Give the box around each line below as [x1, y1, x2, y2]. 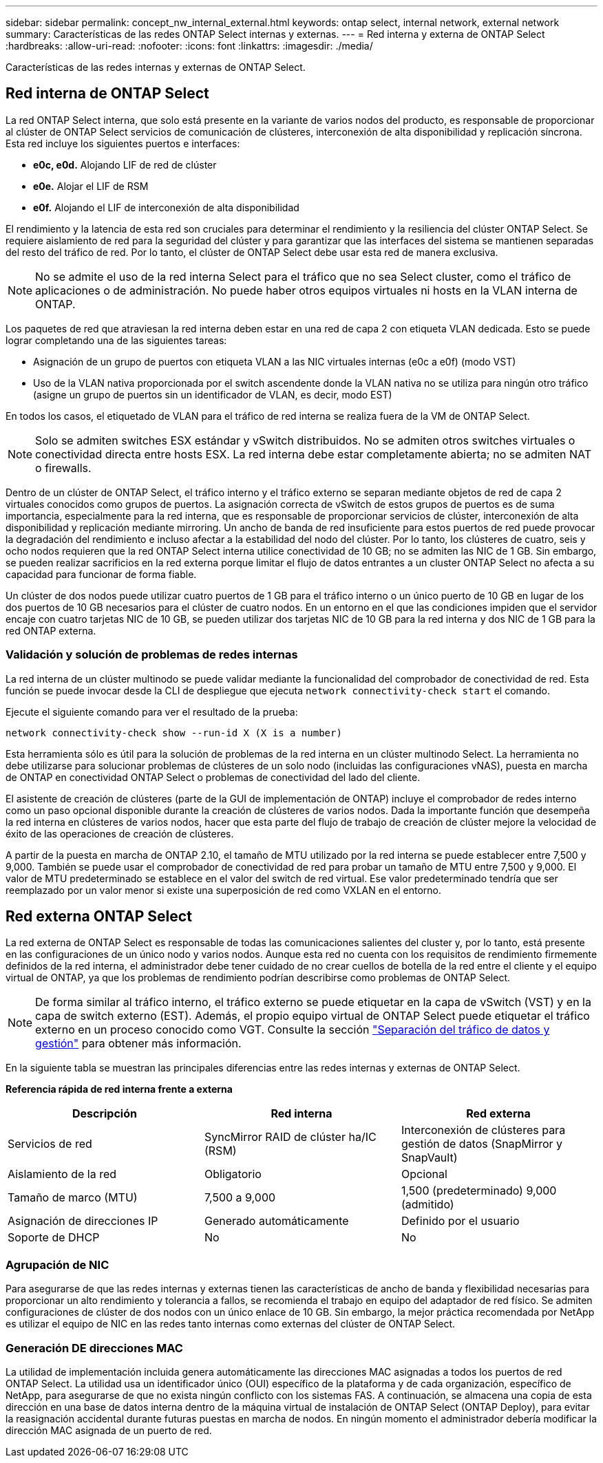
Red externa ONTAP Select [6, 908, 192, 926]
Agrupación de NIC [6, 1257, 109, 1272]
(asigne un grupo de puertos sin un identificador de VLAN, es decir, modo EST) [33, 388, 392, 401]
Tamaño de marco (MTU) [8, 1190, 138, 1205]
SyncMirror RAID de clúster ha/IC [204, 1130, 377, 1144]
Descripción [72, 1107, 137, 1121]
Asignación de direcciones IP [8, 1214, 158, 1228]
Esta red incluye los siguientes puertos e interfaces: [6, 137, 240, 149]
